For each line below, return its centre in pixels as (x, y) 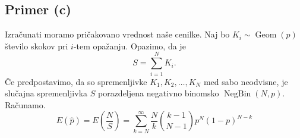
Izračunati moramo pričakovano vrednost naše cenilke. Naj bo (117, 34)
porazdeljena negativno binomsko (158, 93)
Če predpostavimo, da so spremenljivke (76, 81)
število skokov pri (37, 46)
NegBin (238, 94)
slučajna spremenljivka (46, 93)
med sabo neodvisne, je (246, 81)
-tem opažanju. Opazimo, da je (130, 46)
